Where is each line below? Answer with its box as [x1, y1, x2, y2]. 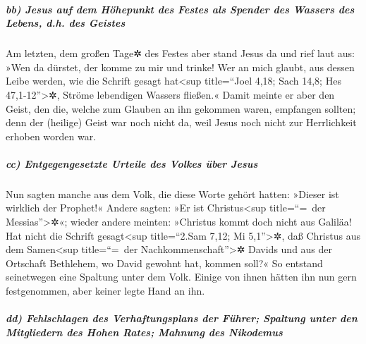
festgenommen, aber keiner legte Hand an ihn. [6, 283, 205, 298]
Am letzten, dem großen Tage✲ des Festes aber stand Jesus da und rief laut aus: [6, 46, 355, 61]
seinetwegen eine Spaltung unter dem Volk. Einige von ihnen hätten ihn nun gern [6, 269, 357, 284]
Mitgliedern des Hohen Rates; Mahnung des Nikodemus [6, 324, 283, 339]
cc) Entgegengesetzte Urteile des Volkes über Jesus [6, 156, 258, 171]
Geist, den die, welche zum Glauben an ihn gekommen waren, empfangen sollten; [6, 101, 356, 116]
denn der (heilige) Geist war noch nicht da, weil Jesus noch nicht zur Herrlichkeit [6, 115, 357, 130]
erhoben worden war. [6, 128, 97, 143]
